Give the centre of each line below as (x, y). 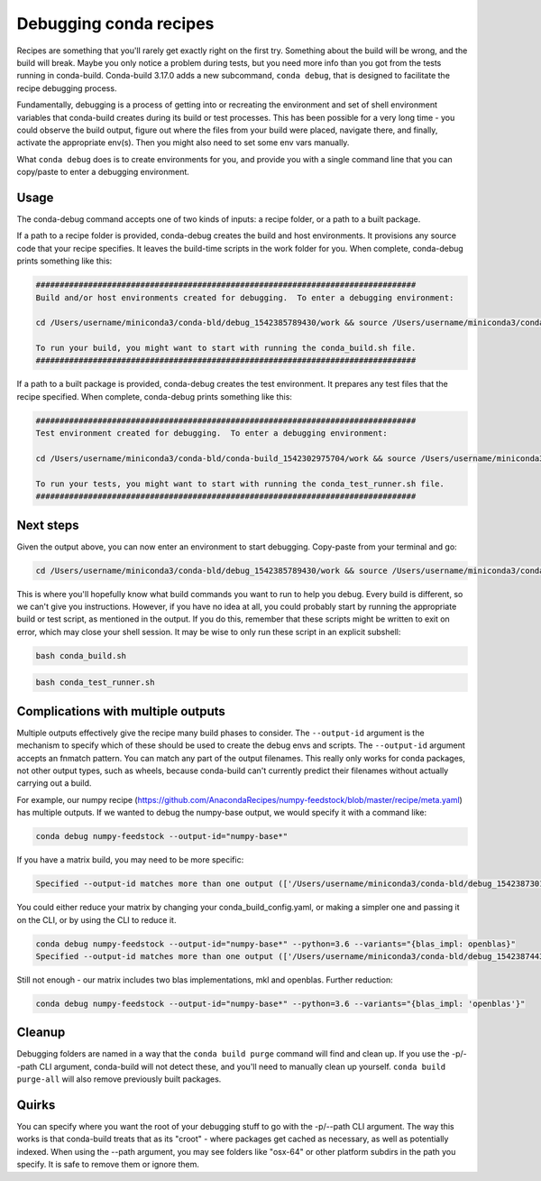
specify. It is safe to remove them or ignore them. (108, 1165)
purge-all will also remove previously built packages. (119, 1079)
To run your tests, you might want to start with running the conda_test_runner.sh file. (240, 484)
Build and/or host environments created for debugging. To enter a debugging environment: (245, 297)
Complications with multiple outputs (121, 711)
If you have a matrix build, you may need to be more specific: (130, 860)
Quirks (36, 1105)
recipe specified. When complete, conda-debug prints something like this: (155, 396)
